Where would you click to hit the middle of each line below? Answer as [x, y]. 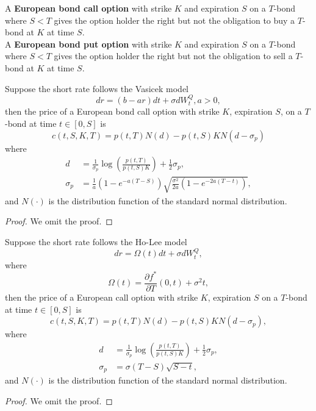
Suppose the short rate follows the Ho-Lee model [96, 241]
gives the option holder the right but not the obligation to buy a [174, 20]
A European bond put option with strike [88, 44]
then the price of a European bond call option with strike [112, 111]
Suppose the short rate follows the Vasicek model [97, 88]
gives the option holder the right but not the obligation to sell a [173, 56]
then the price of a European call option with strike [102, 297]
